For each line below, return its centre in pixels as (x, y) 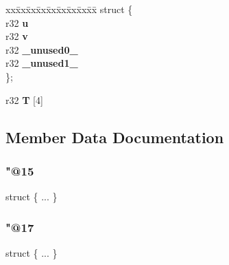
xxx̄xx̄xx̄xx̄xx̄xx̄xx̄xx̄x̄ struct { (69, 9)
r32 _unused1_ (42, 63)
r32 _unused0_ (42, 49)
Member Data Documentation (115, 137)
